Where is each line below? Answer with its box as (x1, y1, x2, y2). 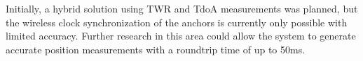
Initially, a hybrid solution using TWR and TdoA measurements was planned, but (6, 1, 358, 15)
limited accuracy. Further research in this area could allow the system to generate (6, 28, 356, 43)
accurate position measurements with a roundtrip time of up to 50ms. (6, 42, 306, 56)
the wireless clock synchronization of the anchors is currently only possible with (6, 15, 348, 29)
